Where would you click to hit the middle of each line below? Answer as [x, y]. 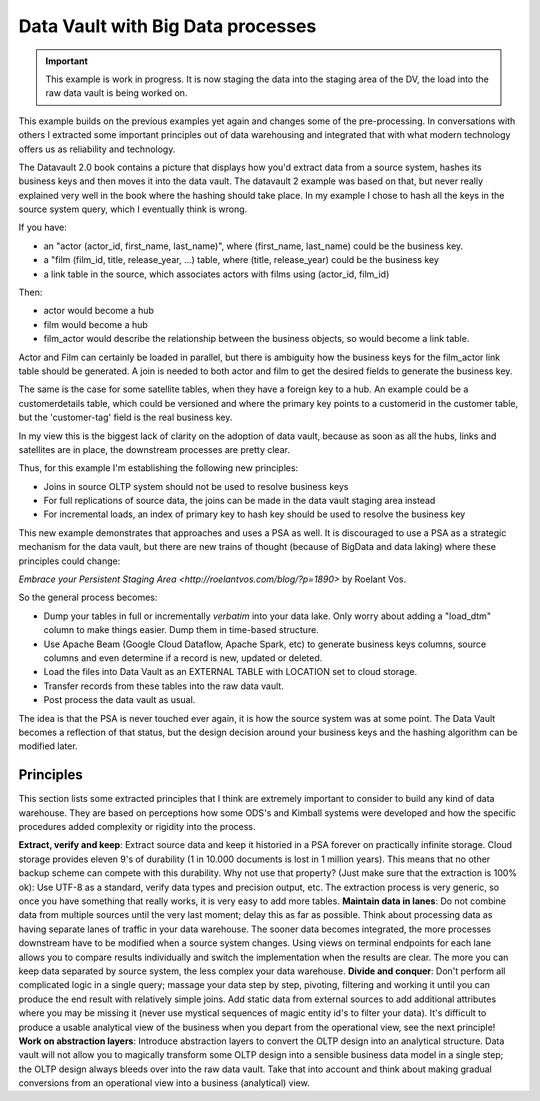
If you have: [42, 227]
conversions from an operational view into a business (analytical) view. [164, 1083]
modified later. [48, 746]
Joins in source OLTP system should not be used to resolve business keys [196, 486]
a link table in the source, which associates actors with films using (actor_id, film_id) [216, 274]
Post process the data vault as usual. [119, 700]
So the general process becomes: [88, 597]
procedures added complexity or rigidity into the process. [137, 827]
